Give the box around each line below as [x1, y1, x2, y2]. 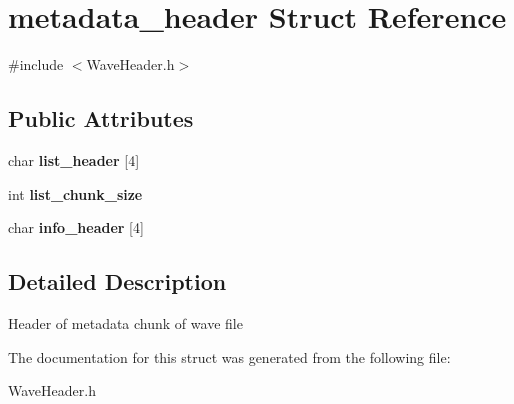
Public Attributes [8, 103, 194, 134]
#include [8, 54, 64, 75]
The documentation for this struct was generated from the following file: [8, 346, 451, 367]
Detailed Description [8, 266, 227, 297]
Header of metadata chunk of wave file [8, 312, 243, 333]
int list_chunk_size [8, 183, 143, 204]
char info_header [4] [8, 217, 144, 238]
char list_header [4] [8, 149, 140, 170]
